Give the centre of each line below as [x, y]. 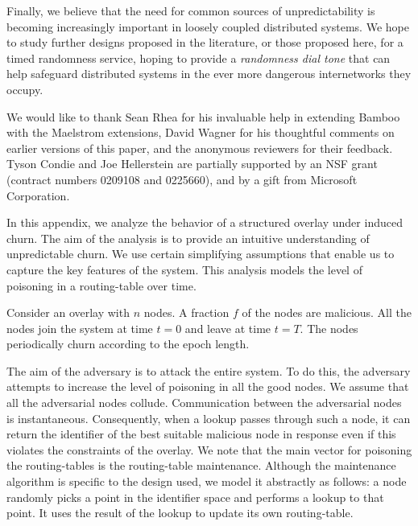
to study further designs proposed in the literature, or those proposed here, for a [205, 42]
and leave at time [228, 328]
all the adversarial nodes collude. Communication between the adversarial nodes [204, 403]
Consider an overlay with [68, 312]
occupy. [25, 89]
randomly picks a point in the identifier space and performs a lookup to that [195, 497]
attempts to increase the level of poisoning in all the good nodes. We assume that [208, 386]
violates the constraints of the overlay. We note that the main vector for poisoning [209, 449]
